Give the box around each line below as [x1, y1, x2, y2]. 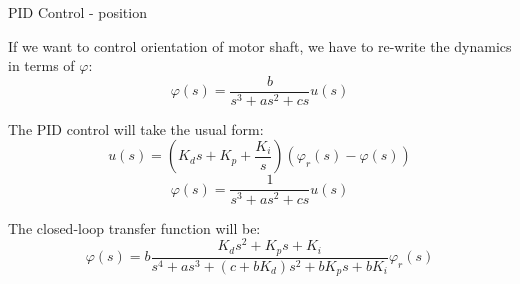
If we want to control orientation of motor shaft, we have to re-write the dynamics [8, 35, 512, 56]
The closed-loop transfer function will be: [8, 217, 261, 238]
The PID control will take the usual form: [8, 118, 264, 139]
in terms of [8, 55, 75, 76]
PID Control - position [8, 2, 147, 22]
